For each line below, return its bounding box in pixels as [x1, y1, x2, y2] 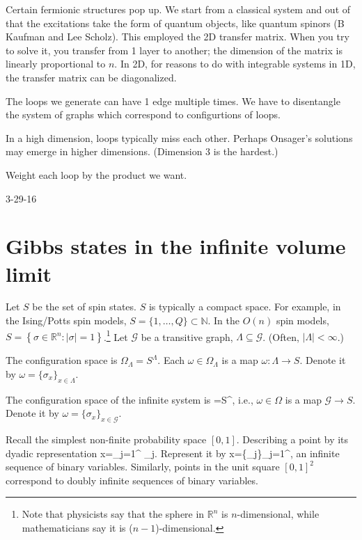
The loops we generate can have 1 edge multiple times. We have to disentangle [6, 93, 340, 108]
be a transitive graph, [141, 329, 233, 344]
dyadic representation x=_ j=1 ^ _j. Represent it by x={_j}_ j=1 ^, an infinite [6, 445, 340, 460]
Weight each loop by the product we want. [6, 167, 187, 182]
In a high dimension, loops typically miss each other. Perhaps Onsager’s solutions [6, 130, 353, 145]
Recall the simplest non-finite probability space [6, 432, 207, 447]
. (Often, [262, 329, 299, 344]
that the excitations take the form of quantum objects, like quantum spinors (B [6, 15, 345, 30]
